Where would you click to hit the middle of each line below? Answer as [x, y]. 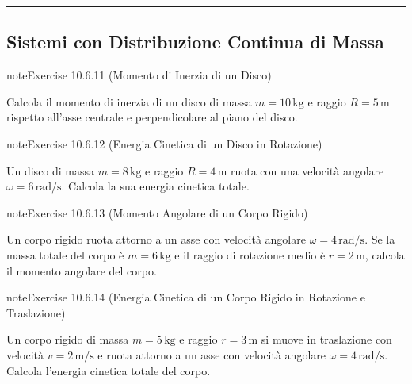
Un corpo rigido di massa [68, 339]
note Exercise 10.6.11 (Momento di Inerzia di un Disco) [139, 75]
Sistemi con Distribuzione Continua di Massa [195, 42]
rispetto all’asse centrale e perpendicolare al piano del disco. [152, 117]
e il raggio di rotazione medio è [250, 254]
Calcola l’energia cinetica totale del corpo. [109, 370]
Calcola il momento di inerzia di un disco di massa [129, 101]
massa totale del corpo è [65, 254]
